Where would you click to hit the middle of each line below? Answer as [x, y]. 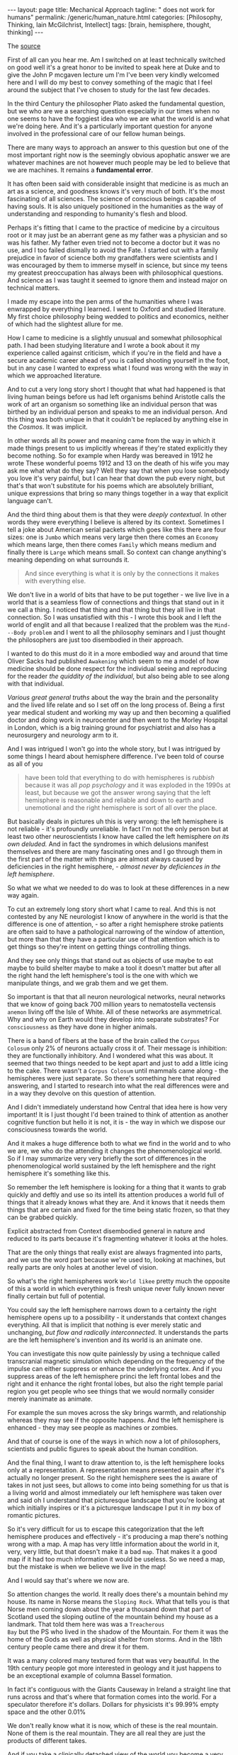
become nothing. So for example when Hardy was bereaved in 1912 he [110, 456]
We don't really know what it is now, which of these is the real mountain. [113, 1726]
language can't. [30, 501]
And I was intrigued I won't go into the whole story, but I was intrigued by [114, 749]
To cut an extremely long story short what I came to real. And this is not [112, 909]
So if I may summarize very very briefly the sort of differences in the [107, 1158]
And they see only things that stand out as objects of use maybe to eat [110, 960]
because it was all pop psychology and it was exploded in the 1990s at [127, 785]
